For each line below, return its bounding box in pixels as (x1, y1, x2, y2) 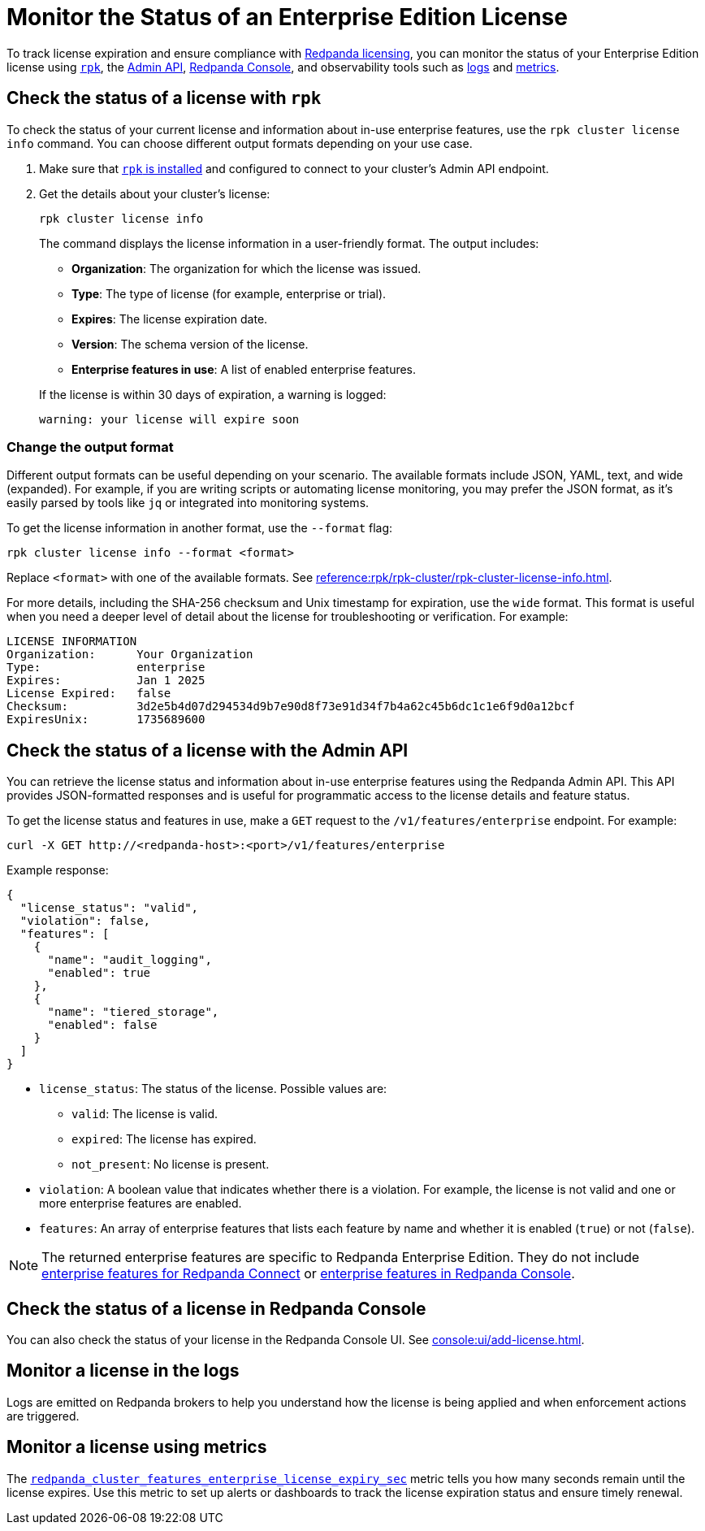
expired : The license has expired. (71, 1132, 257, 1147)
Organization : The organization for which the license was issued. (71, 261, 422, 275)
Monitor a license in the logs (6, 1360, 240, 1381)
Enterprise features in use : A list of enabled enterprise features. (71, 362, 417, 376)
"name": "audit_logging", (47, 953, 212, 967)
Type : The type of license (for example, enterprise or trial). (71, 286, 387, 301)
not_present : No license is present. (71, 1157, 270, 1172)
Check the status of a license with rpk (6, 88, 322, 109)
